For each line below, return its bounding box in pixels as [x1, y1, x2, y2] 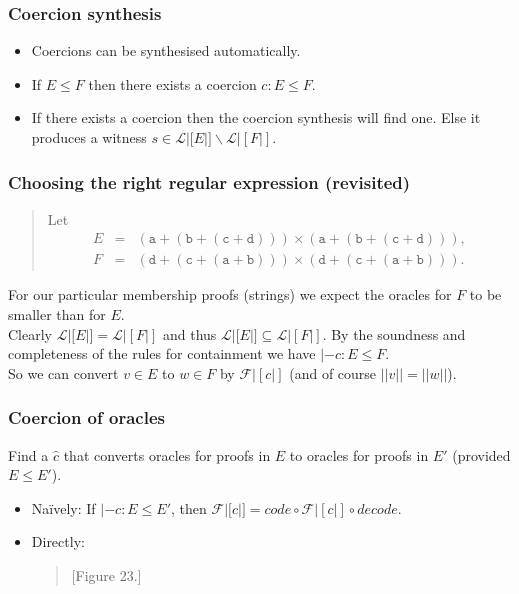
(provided [452, 444, 511, 465]
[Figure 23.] [71, 565, 142, 586]
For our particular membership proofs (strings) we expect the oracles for [8, 284, 452, 305]
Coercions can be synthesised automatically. [31, 40, 301, 61]
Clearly [8, 323, 52, 344]
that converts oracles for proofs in [63, 444, 271, 465]
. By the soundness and [322, 323, 466, 344]
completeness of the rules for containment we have [8, 343, 316, 364]
